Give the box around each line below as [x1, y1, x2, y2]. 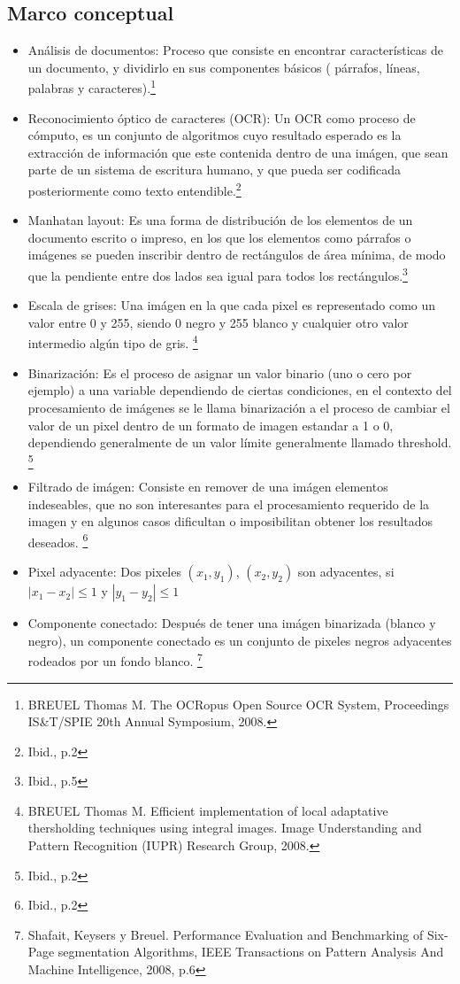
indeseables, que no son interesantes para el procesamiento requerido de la [27, 494, 430, 513]
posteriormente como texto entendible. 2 [27, 179, 241, 199]
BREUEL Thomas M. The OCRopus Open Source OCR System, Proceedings [27, 694, 449, 713]
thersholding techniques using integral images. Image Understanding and [27, 818, 422, 837]
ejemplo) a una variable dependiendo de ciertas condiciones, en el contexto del [27, 381, 452, 399]
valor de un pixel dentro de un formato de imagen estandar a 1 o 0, [27, 415, 394, 434]
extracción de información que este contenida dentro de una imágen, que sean [27, 143, 448, 161]
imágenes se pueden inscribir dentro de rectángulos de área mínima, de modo [27, 245, 446, 264]
